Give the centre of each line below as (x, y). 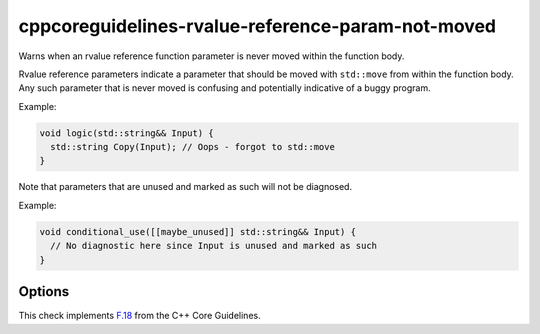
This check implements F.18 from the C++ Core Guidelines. (139, 316)
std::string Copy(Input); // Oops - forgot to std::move (192, 147)
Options (44, 291)
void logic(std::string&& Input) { (126, 133)
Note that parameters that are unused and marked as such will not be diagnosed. (185, 187)
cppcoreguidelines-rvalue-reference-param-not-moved (257, 26)
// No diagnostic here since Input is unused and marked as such (214, 246)
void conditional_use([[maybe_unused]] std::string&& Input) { (198, 231)
